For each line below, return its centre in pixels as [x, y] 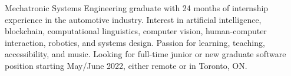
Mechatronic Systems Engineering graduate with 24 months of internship [137, 8]
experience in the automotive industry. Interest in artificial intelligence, [133, 19]
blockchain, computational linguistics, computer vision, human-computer [136, 31]
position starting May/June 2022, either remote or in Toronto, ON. [126, 65]
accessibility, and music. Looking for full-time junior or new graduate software [145, 54]
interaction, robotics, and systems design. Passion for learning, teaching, [135, 42]
